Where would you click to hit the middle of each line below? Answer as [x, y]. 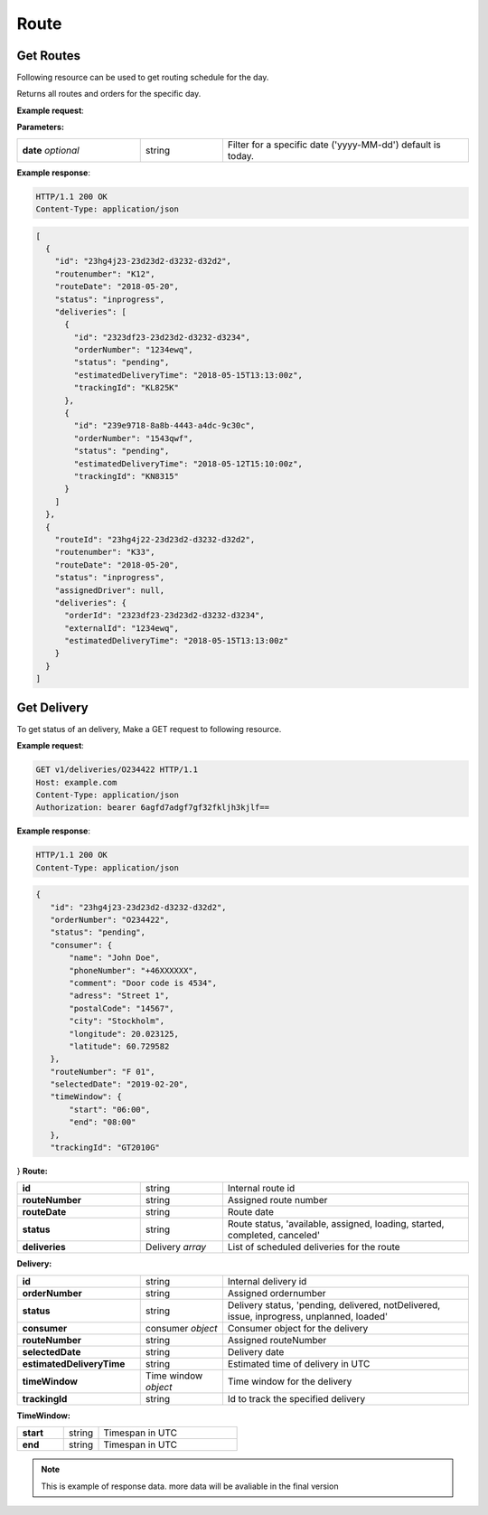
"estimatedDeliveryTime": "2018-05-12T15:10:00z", [188, 464]
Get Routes [49, 56]
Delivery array [176, 1247]
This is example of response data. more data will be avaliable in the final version [190, 1486]
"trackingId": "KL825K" [127, 388]
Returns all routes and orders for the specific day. [109, 94]
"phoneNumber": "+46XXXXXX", [134, 970]
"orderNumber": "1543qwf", [133, 438]
